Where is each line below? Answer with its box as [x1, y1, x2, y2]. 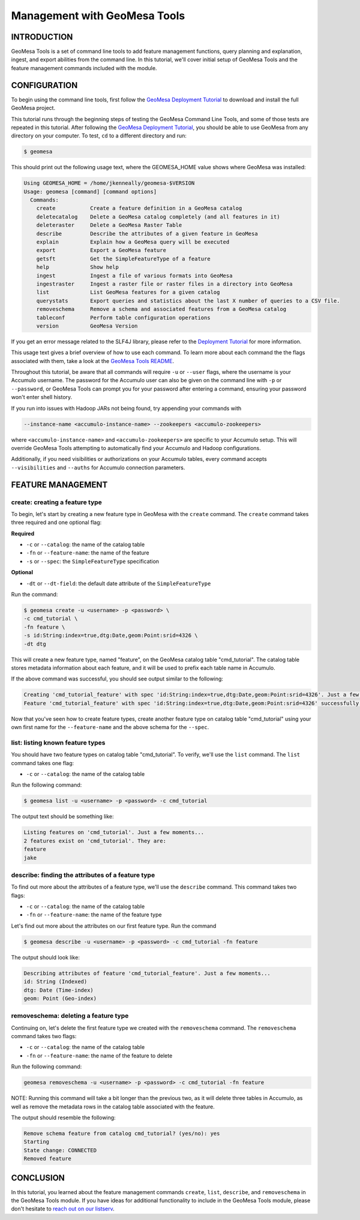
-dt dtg [23, 640, 46, 648]
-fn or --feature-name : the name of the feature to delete [26, 1052, 173, 1059]
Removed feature [23, 1155, 72, 1162]
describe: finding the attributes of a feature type [11, 871, 155, 879]
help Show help [36, 264, 119, 271]
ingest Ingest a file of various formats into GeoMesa [36, 272, 233, 279]
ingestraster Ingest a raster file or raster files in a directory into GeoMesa [36, 280, 293, 287]
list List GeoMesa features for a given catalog [36, 289, 220, 296]
